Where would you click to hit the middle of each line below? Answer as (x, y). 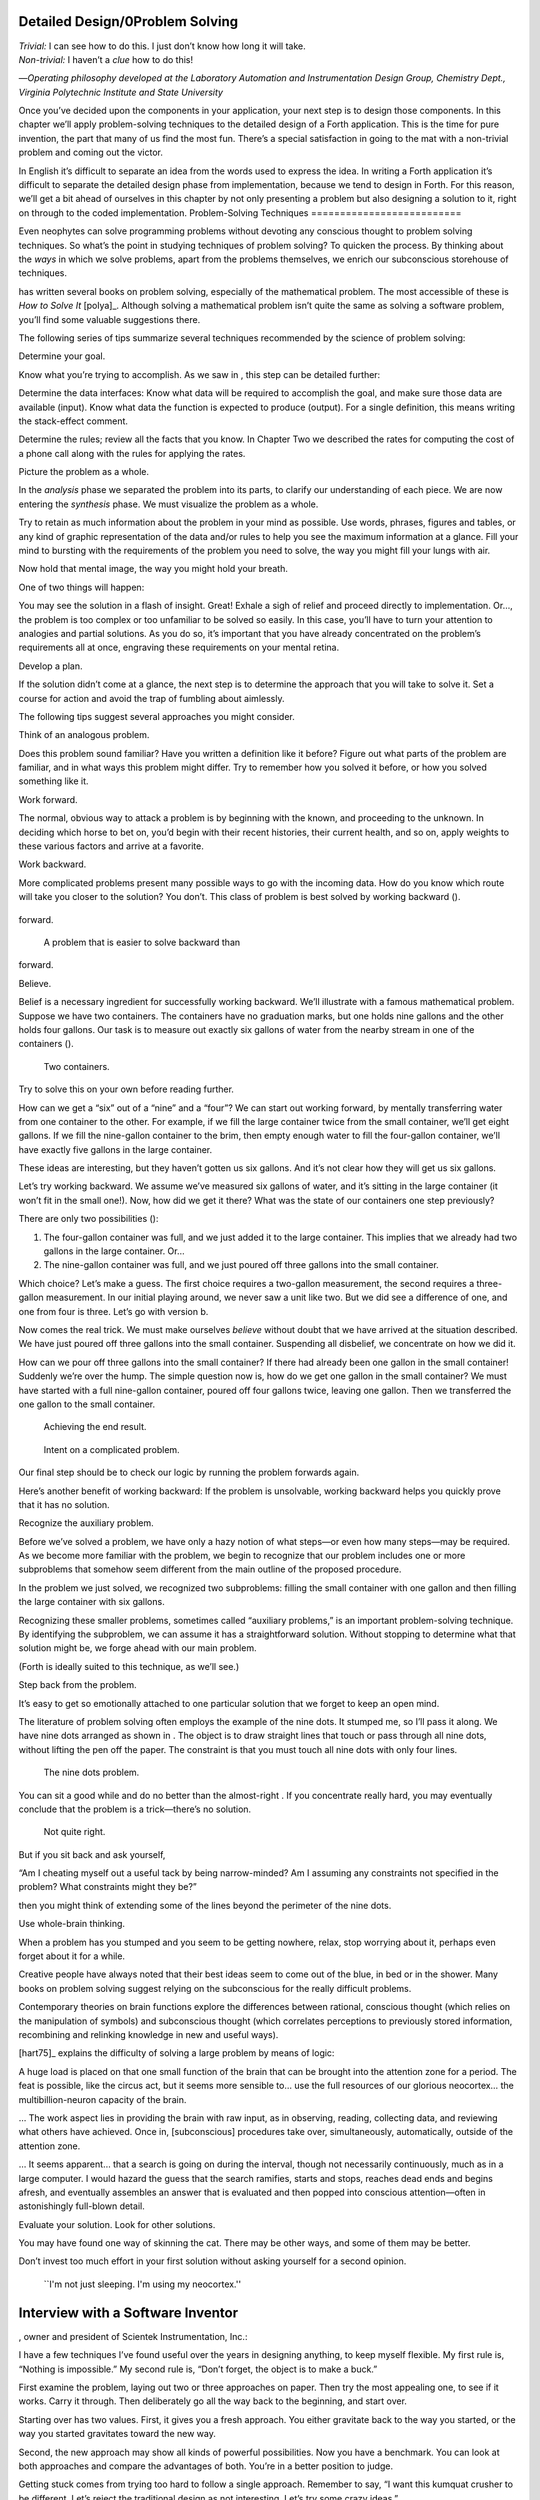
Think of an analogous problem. (84, 735)
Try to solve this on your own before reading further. (126, 1089)
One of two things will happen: (81, 587)
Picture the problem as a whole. (84, 472)
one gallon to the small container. (86, 1404)
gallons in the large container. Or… (114, 1251)
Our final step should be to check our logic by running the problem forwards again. (189, 1472)
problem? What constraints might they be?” (107, 1887)
